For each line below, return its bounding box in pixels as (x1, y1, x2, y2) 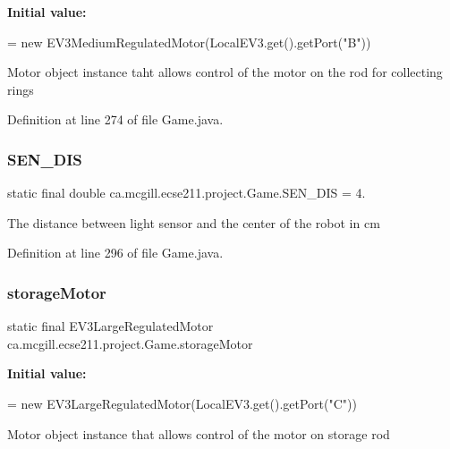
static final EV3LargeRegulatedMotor (7, 317, 214, 335)
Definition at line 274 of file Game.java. (7, 110, 224, 129)
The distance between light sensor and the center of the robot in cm (7, 213, 380, 232)
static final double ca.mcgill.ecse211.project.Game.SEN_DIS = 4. (7, 183, 366, 202)
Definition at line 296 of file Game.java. (7, 243, 224, 262)
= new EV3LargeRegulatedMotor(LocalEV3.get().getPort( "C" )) (7, 394, 357, 412)
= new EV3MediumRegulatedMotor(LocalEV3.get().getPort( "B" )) (7, 32, 371, 51)
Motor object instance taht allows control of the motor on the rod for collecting (7, 63, 443, 81)
